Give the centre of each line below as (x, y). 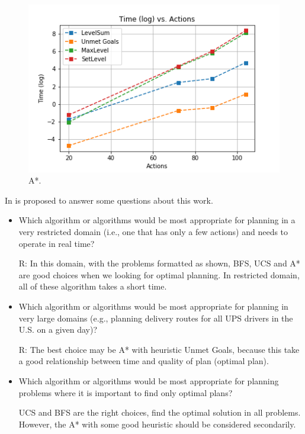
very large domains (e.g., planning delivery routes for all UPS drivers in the (156, 318)
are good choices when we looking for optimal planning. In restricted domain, (159, 274)
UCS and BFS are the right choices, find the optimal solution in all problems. (160, 412)
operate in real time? (57, 243)
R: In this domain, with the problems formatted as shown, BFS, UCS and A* (159, 263)
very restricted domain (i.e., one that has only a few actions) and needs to (153, 232)
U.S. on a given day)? (58, 329)
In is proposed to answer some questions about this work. (109, 200)
